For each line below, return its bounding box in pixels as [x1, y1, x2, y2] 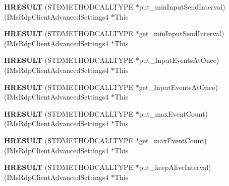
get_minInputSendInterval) [139, 28, 224, 39]
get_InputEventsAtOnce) [139, 81, 218, 92]
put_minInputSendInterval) [139, 2, 225, 12]
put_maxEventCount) [139, 108, 208, 119]
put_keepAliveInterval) [139, 162, 211, 172]
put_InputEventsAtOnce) [139, 55, 219, 65]
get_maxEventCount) [139, 135, 207, 145]
